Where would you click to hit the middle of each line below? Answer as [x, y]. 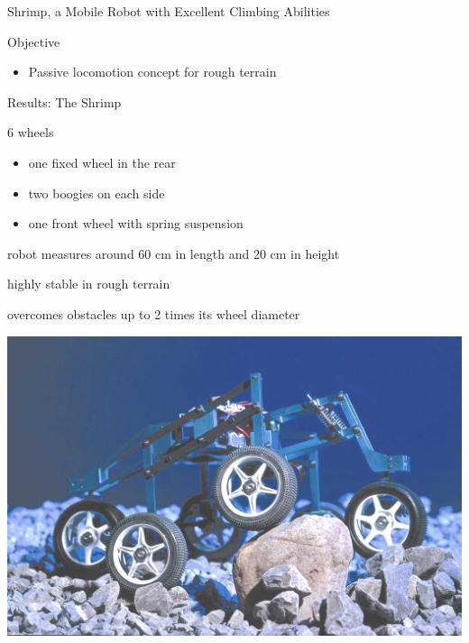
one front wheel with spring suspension [136, 223]
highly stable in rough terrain [89, 284]
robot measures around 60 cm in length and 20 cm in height [174, 253]
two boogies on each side [97, 193]
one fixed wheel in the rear [102, 162]
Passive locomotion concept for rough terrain [152, 72]
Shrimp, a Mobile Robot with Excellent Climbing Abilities [169, 11]
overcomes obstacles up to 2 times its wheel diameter [154, 313]
